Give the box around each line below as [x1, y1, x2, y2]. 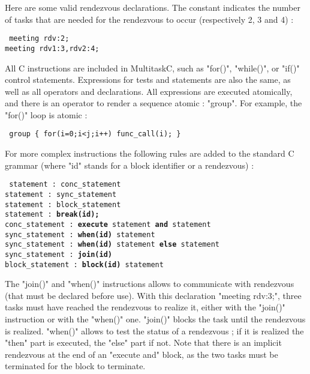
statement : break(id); [5, 210, 100, 219]
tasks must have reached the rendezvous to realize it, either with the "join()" [5, 301, 285, 313]
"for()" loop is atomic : [5, 108, 88, 121]
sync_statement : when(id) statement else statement [5, 240, 219, 249]
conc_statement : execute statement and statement [5, 220, 211, 229]
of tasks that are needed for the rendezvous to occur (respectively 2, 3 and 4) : [5, 13, 294, 25]
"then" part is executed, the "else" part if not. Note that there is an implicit [5, 336, 282, 349]
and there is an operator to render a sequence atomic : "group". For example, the [5, 97, 302, 109]
